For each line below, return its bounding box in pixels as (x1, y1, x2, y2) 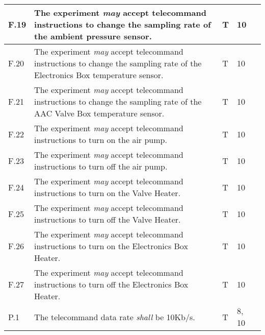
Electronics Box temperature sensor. (34, 69, 164, 81)
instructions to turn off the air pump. (34, 160, 168, 172)
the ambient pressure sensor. (34, 30, 152, 42)
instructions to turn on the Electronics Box (34, 240, 188, 252)
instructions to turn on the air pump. (34, 134, 167, 146)
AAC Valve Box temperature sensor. (34, 107, 165, 119)
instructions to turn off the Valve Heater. (34, 213, 181, 225)
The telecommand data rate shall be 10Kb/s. (34, 310, 195, 323)
